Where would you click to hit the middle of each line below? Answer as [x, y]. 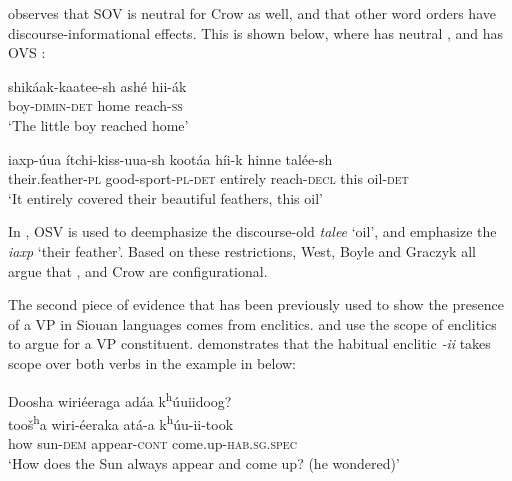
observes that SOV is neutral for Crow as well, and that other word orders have [252, 13]
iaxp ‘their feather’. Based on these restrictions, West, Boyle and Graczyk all [242, 250]
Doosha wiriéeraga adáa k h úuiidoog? [120, 399]
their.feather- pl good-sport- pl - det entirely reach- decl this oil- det [208, 178]
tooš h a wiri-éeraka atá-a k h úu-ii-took [121, 422]
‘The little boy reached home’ [98, 124]
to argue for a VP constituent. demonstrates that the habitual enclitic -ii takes [249, 343]
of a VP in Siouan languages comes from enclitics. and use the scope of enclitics [252, 323]
